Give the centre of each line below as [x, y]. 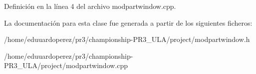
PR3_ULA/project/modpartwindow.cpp [66, 65]
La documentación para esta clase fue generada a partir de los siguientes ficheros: [128, 22]
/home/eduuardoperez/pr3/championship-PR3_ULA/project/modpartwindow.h [127, 39]
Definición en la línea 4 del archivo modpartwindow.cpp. [90, 6]
